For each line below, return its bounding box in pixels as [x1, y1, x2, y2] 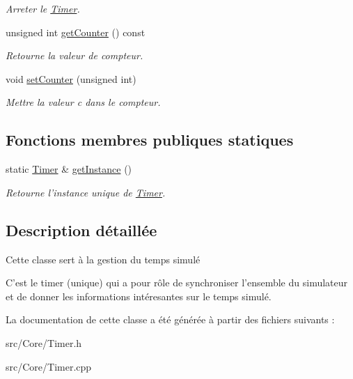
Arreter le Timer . [6, 1, 80, 15]
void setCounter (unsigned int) [6, 71, 136, 86]
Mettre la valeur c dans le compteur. [6, 95, 161, 109]
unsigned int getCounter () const [6, 24, 146, 39]
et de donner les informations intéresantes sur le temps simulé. [6, 288, 272, 303]
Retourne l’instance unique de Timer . [6, 185, 166, 199]
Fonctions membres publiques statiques [6, 129, 294, 150]
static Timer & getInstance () [6, 162, 132, 176]
